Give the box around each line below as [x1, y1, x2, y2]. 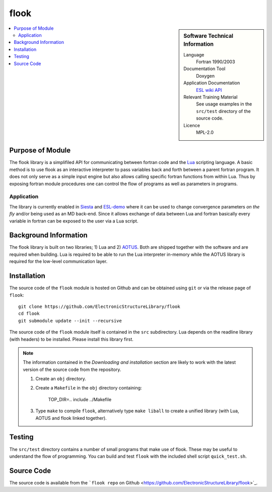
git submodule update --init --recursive [18, 318, 122, 323]
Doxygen [196, 73, 215, 79]
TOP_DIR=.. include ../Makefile [48, 396, 112, 402]
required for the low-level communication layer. [9, 258, 108, 264]
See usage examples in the [196, 101, 252, 107]
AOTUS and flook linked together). [35, 415, 107, 421]
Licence [183, 122, 200, 128]
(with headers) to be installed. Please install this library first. [9, 336, 133, 342]
